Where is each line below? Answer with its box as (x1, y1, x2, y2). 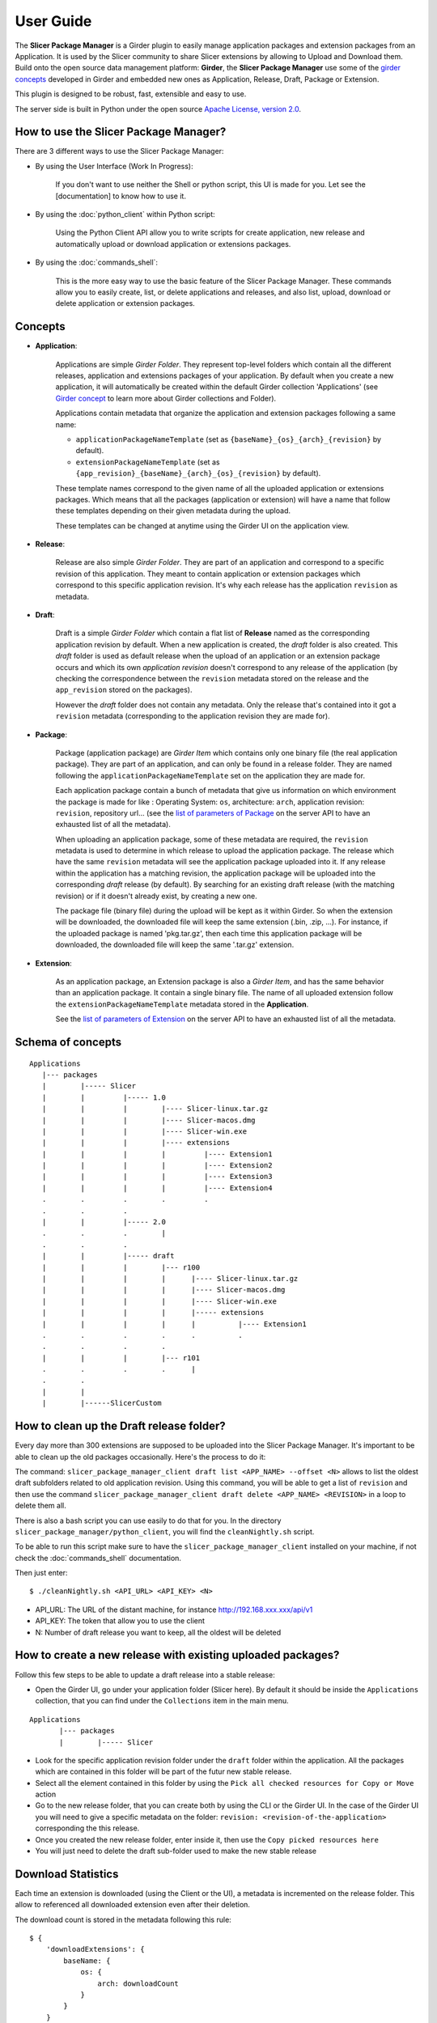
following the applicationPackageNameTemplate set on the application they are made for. (55, 770, 366, 780)
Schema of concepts (15, 1035, 121, 1049)
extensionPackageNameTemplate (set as (75, 457, 220, 467)
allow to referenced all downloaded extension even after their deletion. (15, 1900, 251, 1910)
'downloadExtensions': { (45, 1945, 145, 1954)
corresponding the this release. (35, 1823, 140, 1833)
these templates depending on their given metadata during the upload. (55, 506, 291, 515)
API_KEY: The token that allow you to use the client (35, 1616, 206, 1626)
